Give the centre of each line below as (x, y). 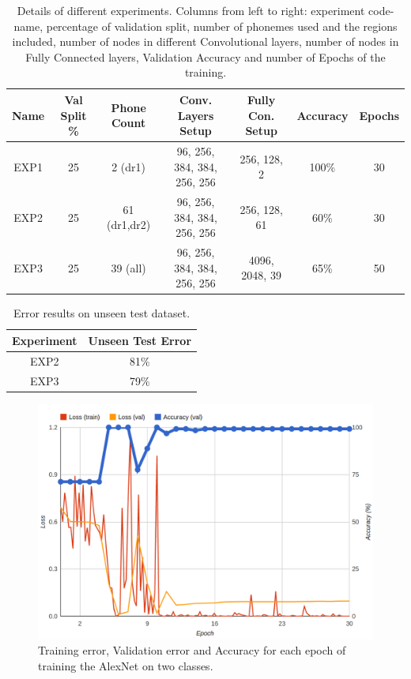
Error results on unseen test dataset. (102, 313)
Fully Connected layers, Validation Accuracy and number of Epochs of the (205, 56)
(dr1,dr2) (128, 225)
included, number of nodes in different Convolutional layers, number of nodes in (205, 41)
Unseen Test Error (140, 340)
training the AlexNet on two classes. (126, 665)
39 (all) (128, 267)
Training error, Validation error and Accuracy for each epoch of (192, 650)
